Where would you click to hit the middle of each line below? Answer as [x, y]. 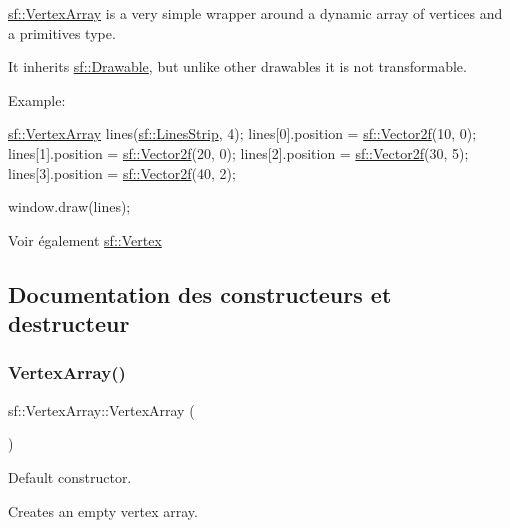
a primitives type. [62, 32]
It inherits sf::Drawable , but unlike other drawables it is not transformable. [237, 66]
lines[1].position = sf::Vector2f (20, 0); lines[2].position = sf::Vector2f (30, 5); [238, 152]
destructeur [69, 323]
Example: [37, 99]
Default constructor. [70, 476]
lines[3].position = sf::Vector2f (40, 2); [122, 172]
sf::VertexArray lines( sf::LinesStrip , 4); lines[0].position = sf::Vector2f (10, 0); [242, 133]
